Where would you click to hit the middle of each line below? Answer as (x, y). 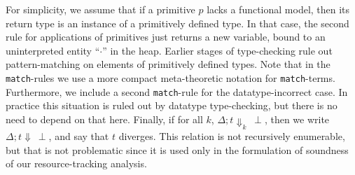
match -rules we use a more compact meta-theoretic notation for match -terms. (170, 77)
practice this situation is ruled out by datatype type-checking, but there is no (172, 105)
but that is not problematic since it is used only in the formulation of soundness (177, 149)
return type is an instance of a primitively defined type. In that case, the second (177, 23)
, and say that (79, 136)
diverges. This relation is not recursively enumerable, (232, 136)
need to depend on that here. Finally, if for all (104, 119)
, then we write (297, 119)
